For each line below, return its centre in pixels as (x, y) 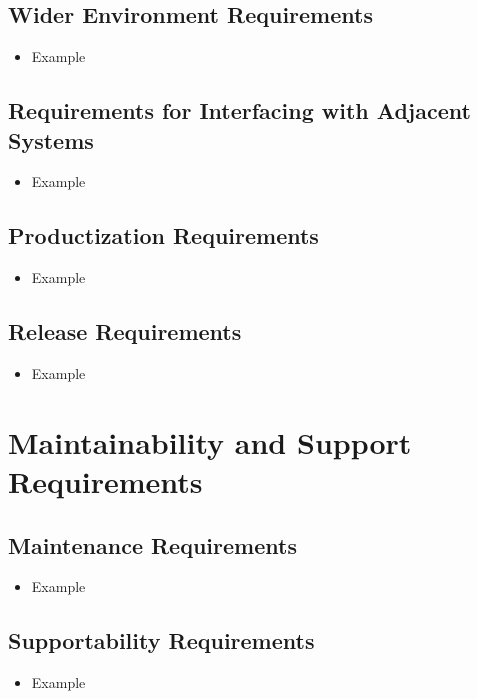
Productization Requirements (163, 235)
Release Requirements (125, 331)
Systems (51, 139)
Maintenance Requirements (152, 544)
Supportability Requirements (161, 640)
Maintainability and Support (210, 441)
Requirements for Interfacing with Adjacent (239, 110)
